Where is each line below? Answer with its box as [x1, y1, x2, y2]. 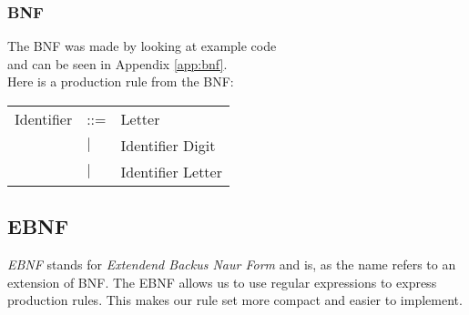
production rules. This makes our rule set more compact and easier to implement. [7, 290, 463, 310]
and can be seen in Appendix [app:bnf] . [7, 54, 228, 73]
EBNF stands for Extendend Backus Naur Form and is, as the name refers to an [7, 255, 456, 274]
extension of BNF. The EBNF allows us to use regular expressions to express [7, 272, 437, 291]
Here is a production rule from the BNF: [7, 72, 234, 91]
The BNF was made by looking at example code [7, 36, 277, 56]
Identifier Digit [120, 135, 216, 156]
